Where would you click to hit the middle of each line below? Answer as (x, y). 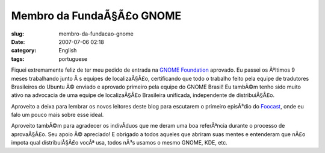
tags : (18, 59)
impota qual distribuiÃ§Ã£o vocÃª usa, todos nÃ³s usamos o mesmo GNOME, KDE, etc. (119, 143)
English (68, 51)
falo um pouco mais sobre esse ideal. (57, 115)
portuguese (73, 59)
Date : (18, 42)
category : (24, 51)
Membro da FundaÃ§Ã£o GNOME (96, 16)
